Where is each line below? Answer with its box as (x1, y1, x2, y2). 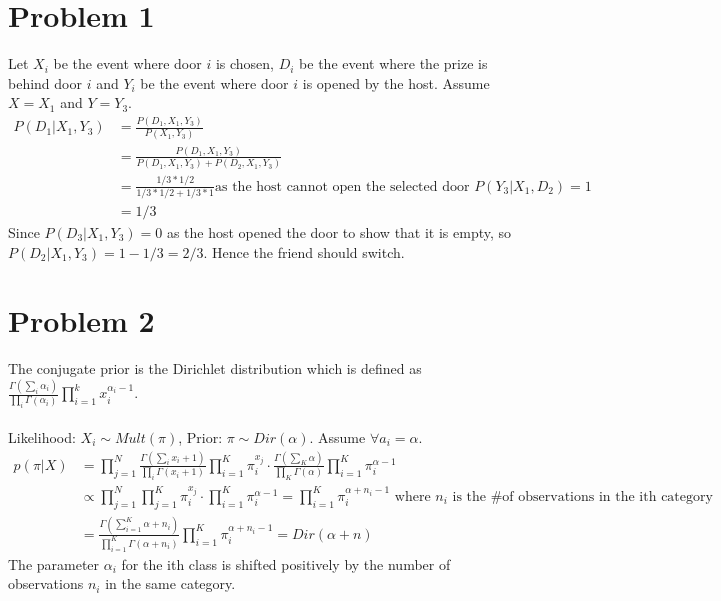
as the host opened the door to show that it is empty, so (166, 221, 512, 242)
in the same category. (105, 573, 236, 594)
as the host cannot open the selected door (215, 179, 470, 194)
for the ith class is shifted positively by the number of (121, 553, 451, 574)
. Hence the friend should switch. (203, 241, 405, 262)
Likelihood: (8, 426, 76, 447)
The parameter (8, 553, 100, 574)
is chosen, (215, 53, 274, 74)
